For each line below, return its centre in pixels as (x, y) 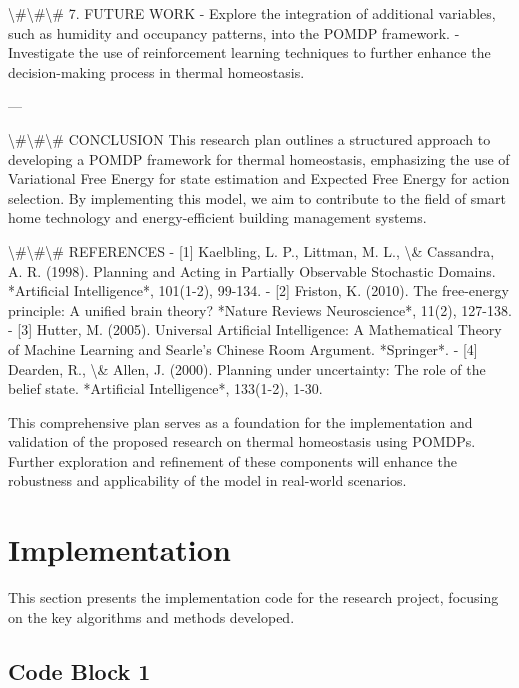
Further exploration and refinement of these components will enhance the (232, 460)
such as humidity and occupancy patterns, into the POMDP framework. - (234, 32)
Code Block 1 (79, 670)
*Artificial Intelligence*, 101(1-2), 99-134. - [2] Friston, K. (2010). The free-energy (258, 290)
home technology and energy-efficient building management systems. (217, 217)
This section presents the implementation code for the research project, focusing (253, 597)
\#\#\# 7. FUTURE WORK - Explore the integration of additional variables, (252, 13)
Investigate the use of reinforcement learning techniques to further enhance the (249, 52)
